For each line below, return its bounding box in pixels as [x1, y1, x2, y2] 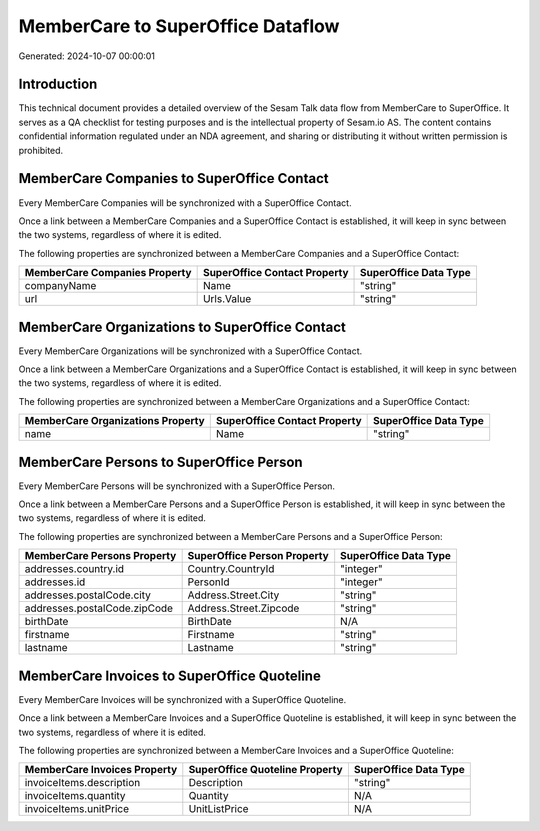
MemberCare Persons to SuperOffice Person [18, 453, 304, 470]
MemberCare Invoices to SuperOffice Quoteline [18, 667, 322, 684]
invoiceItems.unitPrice [24, 802, 130, 816]
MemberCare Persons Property [24, 549, 177, 563]
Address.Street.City [187, 588, 280, 602]
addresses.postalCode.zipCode [24, 601, 174, 615]
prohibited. [18, 144, 64, 156]
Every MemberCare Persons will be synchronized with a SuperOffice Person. [18, 480, 335, 492]
